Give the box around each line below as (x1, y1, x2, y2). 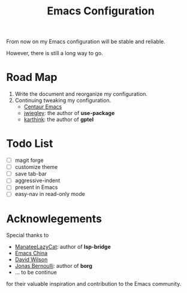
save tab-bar (14, 170, 47, 177)
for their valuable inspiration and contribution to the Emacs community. (6, 280, 182, 288)
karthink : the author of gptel (23, 116, 94, 123)
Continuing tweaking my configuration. (14, 97, 111, 104)
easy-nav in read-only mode (14, 191, 85, 198)
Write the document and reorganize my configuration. (14, 90, 148, 98)
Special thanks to (6, 232, 49, 239)
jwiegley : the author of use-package (23, 110, 115, 117)
